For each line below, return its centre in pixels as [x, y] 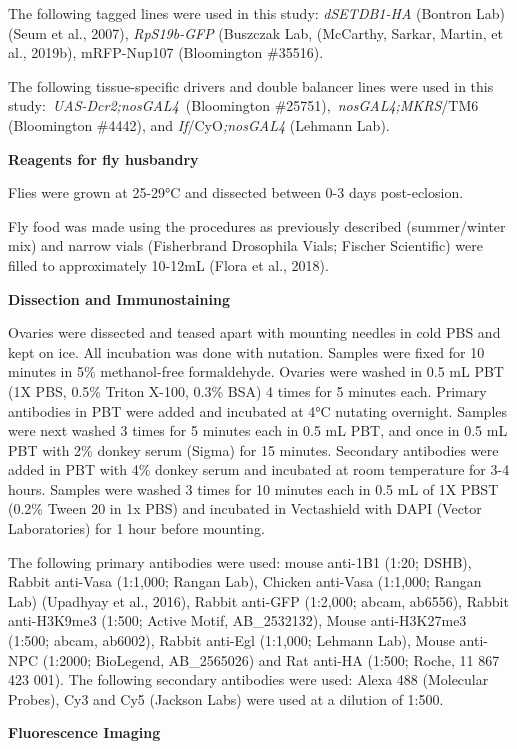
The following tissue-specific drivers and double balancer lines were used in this [251, 85]
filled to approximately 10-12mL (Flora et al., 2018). [168, 264]
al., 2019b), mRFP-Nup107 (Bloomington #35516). [166, 52]
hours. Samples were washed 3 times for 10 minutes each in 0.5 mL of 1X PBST [253, 488]
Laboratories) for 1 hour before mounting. [136, 528]
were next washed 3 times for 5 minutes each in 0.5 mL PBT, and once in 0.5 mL [258, 430]
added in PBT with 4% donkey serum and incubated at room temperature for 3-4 [259, 469]
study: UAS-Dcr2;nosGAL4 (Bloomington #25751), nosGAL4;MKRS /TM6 [243, 105]
